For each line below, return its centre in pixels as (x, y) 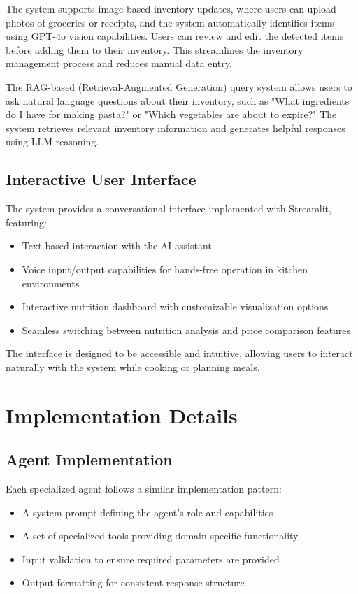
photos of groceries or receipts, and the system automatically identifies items (170, 22)
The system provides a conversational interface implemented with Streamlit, (169, 209)
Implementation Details (122, 415)
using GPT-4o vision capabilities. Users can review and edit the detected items (175, 36)
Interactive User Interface (101, 179)
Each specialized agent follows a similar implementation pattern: (144, 489)
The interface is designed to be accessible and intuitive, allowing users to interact (179, 353)
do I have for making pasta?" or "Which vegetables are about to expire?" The (171, 114)
